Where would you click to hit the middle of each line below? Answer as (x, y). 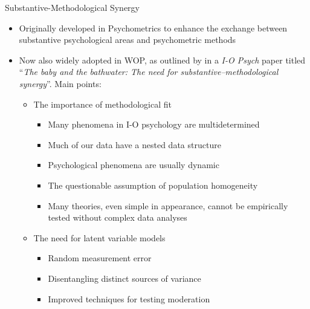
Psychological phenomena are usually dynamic (134, 165)
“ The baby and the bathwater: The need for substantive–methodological (149, 72)
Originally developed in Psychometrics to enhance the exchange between (153, 28)
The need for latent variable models (99, 237)
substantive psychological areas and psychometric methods (128, 40)
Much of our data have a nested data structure (134, 144)
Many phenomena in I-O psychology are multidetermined (154, 124)
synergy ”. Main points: (60, 83)
